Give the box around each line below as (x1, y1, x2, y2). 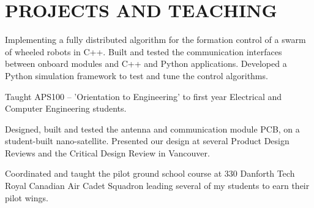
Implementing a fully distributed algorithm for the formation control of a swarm (5, 33, 306, 46)
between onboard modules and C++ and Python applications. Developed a (5, 57, 287, 70)
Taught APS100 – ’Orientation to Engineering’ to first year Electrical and (5, 90, 282, 102)
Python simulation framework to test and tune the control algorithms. (5, 69, 268, 82)
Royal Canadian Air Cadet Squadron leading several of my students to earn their (5, 179, 310, 192)
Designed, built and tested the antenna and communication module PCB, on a (5, 122, 300, 135)
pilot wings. (5, 191, 48, 204)
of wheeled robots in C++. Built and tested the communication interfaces (5, 45, 282, 58)
